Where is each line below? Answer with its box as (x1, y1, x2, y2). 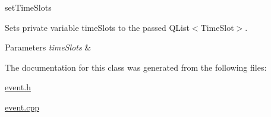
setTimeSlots (5, 1, 52, 13)
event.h (5, 81, 31, 93)
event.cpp (5, 100, 39, 113)
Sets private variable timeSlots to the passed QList (5, 21, 190, 33)
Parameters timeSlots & (5, 41, 92, 53)
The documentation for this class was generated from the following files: (5, 61, 267, 73)
